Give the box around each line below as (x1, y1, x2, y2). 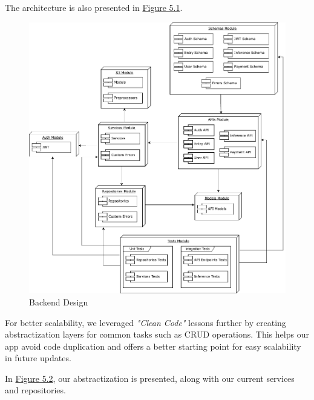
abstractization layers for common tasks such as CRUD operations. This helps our (5, 328, 309, 341)
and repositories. (5, 384, 66, 396)
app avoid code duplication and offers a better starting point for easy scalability (5, 339, 301, 352)
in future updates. (5, 352, 71, 364)
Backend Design (29, 295, 88, 308)
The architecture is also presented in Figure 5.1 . (5, 1, 183, 13)
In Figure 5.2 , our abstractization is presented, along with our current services (5, 372, 295, 384)
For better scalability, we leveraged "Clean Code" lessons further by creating (5, 316, 286, 328)
